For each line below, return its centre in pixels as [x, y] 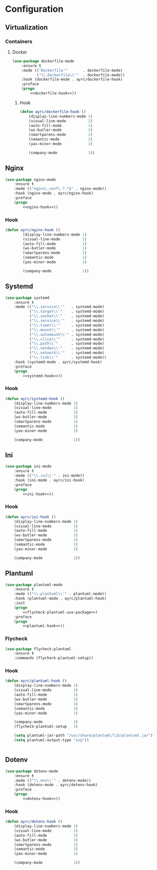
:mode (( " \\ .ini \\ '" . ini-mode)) [49, 476]
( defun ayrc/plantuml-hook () [36, 681]
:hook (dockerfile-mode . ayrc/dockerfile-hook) [72, 79]
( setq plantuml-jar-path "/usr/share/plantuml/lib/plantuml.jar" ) [83, 736]
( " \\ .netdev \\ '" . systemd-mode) [67, 348]
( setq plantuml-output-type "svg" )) [52, 740]
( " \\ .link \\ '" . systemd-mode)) [68, 357]
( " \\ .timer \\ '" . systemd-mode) [67, 325]
